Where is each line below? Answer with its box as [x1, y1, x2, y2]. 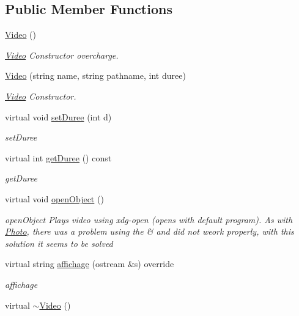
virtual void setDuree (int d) [5, 110, 112, 123]
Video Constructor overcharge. [5, 48, 119, 61]
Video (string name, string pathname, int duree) [5, 69, 186, 82]
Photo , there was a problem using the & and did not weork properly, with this [5, 225, 294, 238]
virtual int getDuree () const [5, 151, 112, 164]
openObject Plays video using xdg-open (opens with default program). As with [5, 213, 293, 226]
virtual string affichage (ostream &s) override [5, 257, 174, 270]
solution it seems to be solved [5, 237, 113, 249]
